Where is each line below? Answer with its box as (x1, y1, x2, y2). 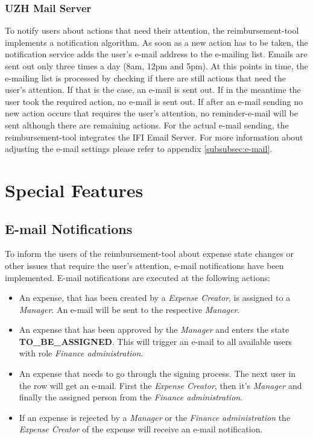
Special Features (5, 177, 144, 202)
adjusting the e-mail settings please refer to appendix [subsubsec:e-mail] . (5, 142, 273, 155)
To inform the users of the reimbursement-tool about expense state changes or (5, 247, 294, 260)
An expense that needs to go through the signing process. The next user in (19, 367, 296, 380)
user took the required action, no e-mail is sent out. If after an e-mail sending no (5, 95, 303, 107)
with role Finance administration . (19, 347, 144, 359)
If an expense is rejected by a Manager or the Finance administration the (19, 411, 291, 423)
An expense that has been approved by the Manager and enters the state (19, 323, 289, 336)
